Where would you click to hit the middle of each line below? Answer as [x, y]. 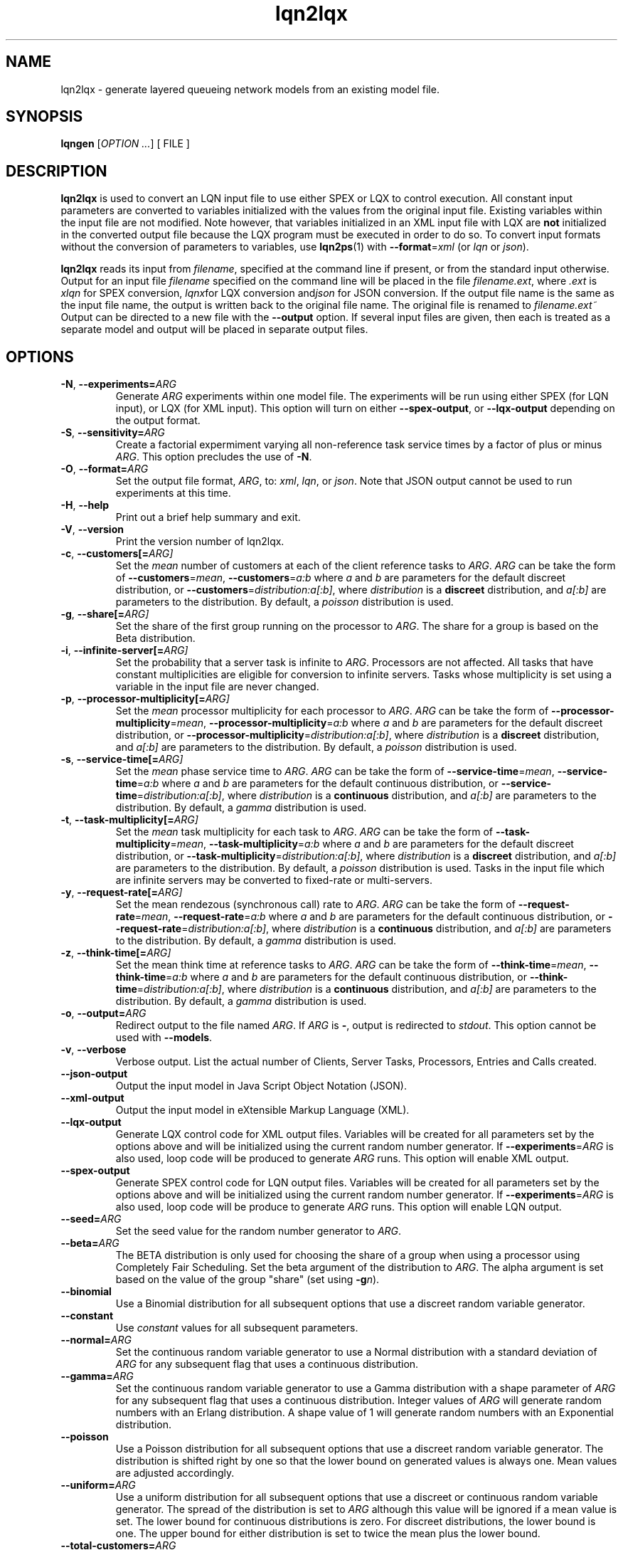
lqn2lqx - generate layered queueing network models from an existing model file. [250, 89]
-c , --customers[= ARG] [117, 554]
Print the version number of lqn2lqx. [200, 542]
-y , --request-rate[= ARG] [122, 892]
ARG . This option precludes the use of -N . [214, 457]
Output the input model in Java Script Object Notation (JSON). [261, 1086]
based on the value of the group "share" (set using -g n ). [247, 1280]
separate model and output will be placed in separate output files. [214, 329]
